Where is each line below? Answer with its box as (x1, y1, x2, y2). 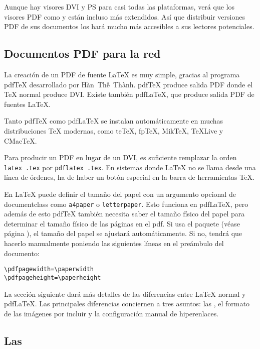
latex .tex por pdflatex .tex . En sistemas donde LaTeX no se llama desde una (4, 162, 256, 172)
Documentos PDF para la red (4, 46, 161, 61)
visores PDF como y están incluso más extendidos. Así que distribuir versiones (4, 11, 245, 22)
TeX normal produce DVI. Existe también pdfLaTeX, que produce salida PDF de (4, 89, 254, 99)
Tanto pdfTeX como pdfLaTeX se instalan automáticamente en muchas (4, 115, 223, 126)
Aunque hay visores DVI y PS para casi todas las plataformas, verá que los (4, 2, 234, 12)
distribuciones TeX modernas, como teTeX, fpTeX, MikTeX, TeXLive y (4, 125, 223, 136)
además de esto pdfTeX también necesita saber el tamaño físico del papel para (4, 208, 245, 219)
